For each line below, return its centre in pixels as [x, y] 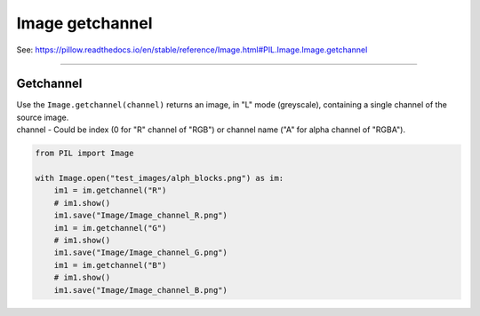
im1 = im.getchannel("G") [110, 228]
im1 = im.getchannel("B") [110, 265]
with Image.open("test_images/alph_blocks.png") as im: [160, 178]
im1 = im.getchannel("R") [110, 190]
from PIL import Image [84, 154]
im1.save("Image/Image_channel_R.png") [141, 216]
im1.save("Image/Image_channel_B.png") [141, 290]
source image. [43, 117]
